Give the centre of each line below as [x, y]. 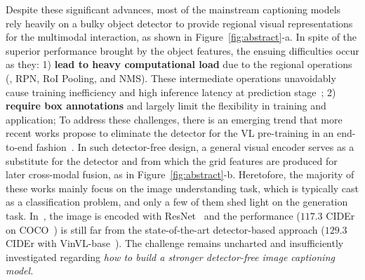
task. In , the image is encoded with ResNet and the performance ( [153, 215]
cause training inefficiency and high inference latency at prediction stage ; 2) [171, 92]
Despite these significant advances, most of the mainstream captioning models [173, 9]
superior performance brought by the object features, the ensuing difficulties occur [182, 50]
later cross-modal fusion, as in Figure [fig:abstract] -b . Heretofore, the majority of [180, 174]
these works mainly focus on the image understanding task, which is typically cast [182, 188]
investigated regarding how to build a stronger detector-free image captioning [170, 256]
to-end [19, 146]
